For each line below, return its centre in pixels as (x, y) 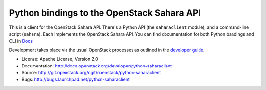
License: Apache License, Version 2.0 (60, 59)
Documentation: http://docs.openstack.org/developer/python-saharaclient (97, 66)
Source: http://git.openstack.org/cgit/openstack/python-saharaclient (91, 72)
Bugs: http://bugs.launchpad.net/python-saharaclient (76, 79)
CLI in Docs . (21, 41)
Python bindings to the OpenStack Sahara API (105, 13)
